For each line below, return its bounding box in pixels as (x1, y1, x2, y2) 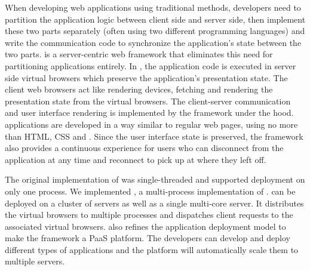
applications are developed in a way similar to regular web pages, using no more (5, 118, 298, 130)
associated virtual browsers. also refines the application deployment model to (5, 220, 286, 232)
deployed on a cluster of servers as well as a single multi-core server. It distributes (5, 196, 304, 209)
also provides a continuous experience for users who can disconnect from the (5, 141, 284, 154)
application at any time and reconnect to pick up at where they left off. (5, 153, 266, 165)
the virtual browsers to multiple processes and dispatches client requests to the (5, 208, 293, 221)
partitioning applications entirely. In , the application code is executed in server (5, 59, 296, 72)
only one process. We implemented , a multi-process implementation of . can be (5, 184, 296, 197)
